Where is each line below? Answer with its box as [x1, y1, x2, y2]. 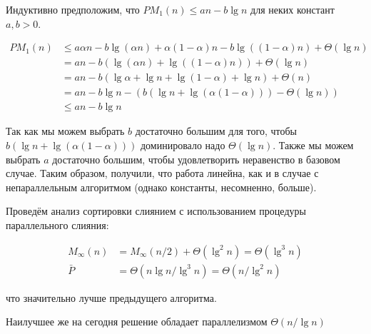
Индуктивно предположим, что [6, 2, 140, 16]
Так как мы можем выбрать [6, 123, 125, 138]
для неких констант [250, 2, 335, 16]
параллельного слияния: [6, 217, 109, 232]
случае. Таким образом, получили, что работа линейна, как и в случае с [6, 166, 319, 181]
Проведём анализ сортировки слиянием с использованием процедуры [6, 203, 306, 218]
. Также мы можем [273, 137, 354, 152]
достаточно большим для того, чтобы [135, 123, 297, 138]
